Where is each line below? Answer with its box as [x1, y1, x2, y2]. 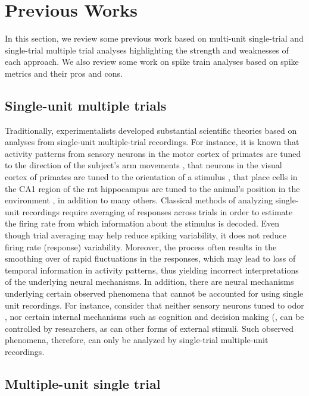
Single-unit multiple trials [5, 96, 167, 114]
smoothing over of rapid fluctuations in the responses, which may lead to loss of [5, 252, 296, 265]
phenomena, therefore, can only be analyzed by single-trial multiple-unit [5, 334, 269, 346]
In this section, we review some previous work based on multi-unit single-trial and [5, 32, 304, 45]
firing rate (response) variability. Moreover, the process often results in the [5, 240, 277, 253]
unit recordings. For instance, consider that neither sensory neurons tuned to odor [5, 298, 304, 311]
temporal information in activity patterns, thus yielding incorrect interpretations [5, 263, 299, 276]
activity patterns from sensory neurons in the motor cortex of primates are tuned [5, 147, 301, 159]
